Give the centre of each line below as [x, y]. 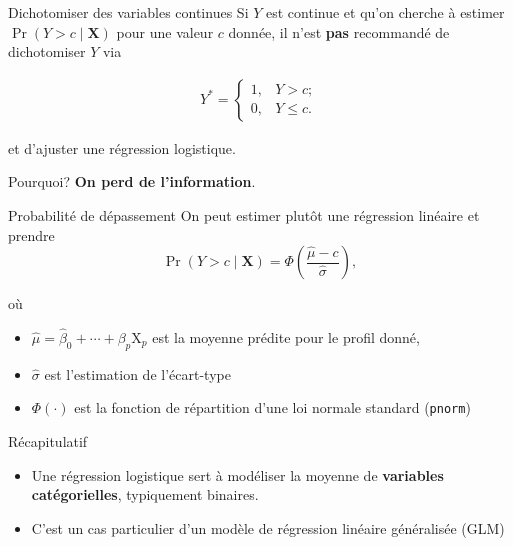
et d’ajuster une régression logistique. [122, 147]
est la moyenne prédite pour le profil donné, [286, 337]
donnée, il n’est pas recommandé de [339, 31]
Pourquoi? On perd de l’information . [132, 181]
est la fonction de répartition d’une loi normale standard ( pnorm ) [272, 407]
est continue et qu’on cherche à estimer [385, 12]
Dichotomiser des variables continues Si [128, 12]
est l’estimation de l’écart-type [137, 373]
